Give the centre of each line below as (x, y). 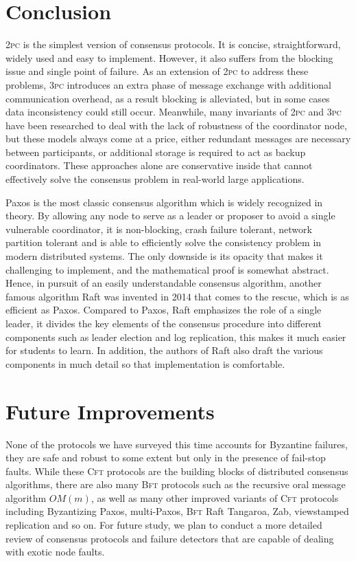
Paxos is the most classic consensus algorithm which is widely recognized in (164, 202)
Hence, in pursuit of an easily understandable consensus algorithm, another (164, 283)
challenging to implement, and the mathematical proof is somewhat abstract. (167, 269)
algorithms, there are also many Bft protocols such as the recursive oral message (176, 484)
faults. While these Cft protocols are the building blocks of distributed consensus (177, 471)
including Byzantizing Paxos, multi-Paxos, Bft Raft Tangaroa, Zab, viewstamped (177, 511)
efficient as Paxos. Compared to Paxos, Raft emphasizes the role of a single (164, 310)
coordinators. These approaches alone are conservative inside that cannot (159, 165)
